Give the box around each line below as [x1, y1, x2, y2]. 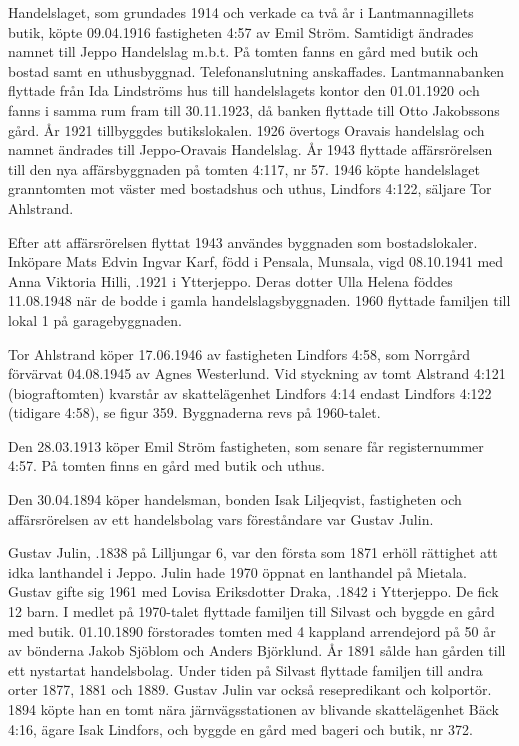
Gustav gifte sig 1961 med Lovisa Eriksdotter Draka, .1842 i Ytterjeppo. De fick [8, 581, 499, 602]
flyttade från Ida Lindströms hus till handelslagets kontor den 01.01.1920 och [8, 80, 480, 101]
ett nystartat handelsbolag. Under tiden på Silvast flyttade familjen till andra [8, 659, 483, 680]
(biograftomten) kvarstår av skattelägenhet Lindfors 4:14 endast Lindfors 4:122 [8, 382, 492, 403]
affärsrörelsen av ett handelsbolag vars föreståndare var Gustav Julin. [8, 508, 434, 529]
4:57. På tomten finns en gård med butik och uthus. [8, 455, 325, 476]
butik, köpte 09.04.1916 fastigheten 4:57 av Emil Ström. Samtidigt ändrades [8, 21, 474, 42]
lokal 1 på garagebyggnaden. [8, 309, 182, 330]
